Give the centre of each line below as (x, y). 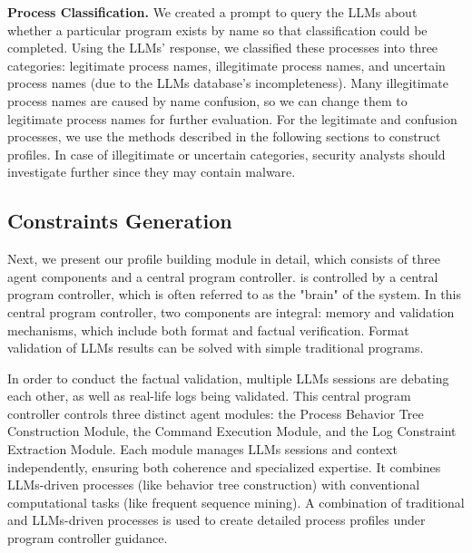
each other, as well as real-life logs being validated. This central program (209, 396)
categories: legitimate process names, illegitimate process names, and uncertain (226, 65)
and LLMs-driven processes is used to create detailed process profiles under (216, 520)
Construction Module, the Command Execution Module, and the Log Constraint (232, 431)
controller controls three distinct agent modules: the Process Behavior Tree (216, 413)
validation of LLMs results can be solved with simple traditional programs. (216, 348)
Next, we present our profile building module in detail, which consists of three (224, 259)
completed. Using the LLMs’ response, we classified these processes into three (223, 48)
